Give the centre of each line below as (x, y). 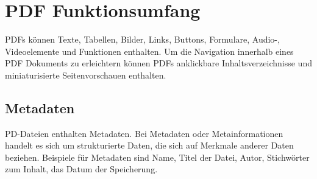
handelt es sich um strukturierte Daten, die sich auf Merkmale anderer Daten (149, 145)
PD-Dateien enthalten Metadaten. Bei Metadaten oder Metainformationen (144, 133)
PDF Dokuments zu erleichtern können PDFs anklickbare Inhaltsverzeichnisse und (158, 63)
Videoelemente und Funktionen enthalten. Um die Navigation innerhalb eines (149, 51)
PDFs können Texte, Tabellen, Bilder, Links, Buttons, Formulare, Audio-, (142, 39)
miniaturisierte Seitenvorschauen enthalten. (86, 75)
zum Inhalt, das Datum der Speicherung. (81, 169)
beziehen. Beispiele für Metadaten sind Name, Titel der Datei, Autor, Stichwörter (157, 157)
